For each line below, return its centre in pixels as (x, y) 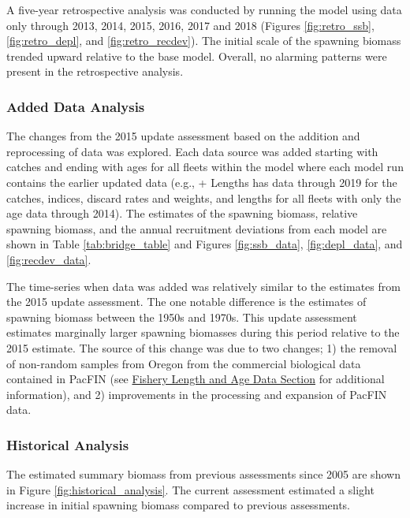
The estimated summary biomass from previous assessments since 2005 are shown (203, 474)
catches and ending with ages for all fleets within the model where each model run (205, 167)
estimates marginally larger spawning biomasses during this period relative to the (203, 332)
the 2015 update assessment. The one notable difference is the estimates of (186, 302)
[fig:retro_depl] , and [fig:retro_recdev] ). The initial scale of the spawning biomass (204, 41)
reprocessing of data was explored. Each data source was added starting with (192, 151)
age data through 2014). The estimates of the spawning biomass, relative (182, 213)
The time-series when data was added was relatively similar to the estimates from (203, 286)
